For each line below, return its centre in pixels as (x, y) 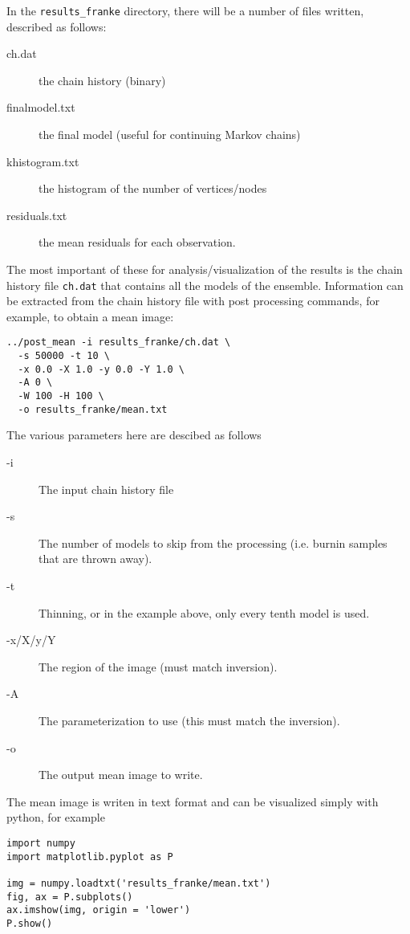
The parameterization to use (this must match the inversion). (189, 720)
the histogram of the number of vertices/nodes (153, 188)
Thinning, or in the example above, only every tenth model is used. (204, 612)
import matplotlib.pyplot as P (90, 857)
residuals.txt (37, 215)
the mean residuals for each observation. (137, 242)
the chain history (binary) (102, 80)
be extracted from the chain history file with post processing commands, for (193, 301)
